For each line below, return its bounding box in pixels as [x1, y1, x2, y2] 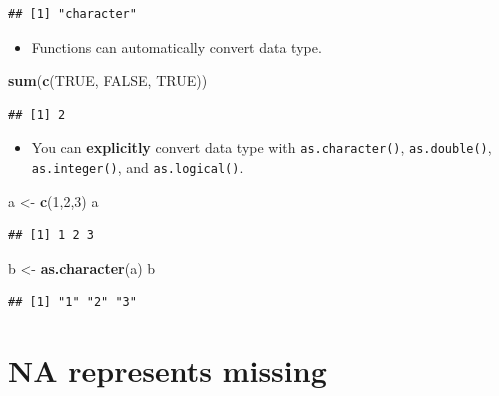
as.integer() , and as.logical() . [31, 157, 244, 178]
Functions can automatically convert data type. [31, 36, 322, 57]
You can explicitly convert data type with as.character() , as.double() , [31, 137, 492, 158]
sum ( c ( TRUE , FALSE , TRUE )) [8, 70, 208, 91]
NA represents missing [8, 350, 327, 391]
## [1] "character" [8, 7, 137, 21]
